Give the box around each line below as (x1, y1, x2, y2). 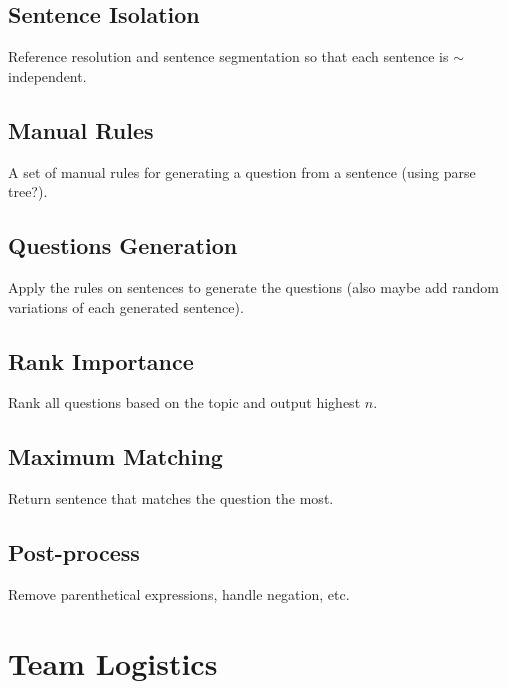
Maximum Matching (8, 441, 223, 472)
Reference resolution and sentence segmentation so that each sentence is (8, 46, 449, 67)
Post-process (8, 537, 140, 568)
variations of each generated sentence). (8, 296, 244, 317)
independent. (8, 65, 87, 86)
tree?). (8, 181, 48, 202)
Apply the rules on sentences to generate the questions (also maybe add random (8, 276, 499, 297)
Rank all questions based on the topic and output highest (8, 392, 361, 413)
